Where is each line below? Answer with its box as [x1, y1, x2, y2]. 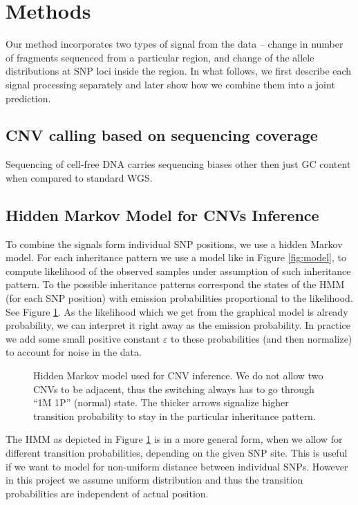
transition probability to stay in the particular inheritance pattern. [33, 408, 316, 423]
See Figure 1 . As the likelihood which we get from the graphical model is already [6, 304, 348, 318]
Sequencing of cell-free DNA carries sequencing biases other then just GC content [6, 157, 351, 171]
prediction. [6, 90, 51, 105]
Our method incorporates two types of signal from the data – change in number [6, 37, 343, 51]
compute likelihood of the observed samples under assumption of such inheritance [6, 263, 351, 278]
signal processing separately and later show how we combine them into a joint [6, 77, 335, 91]
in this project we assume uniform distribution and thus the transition [6, 473, 303, 487]
